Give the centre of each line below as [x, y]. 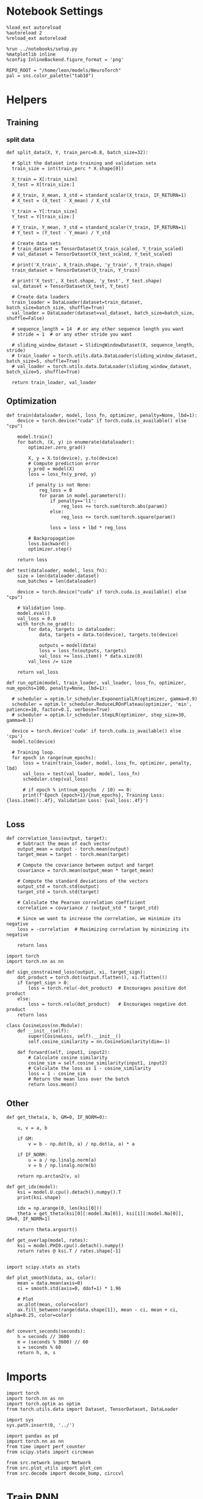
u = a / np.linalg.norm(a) [62, 1160]
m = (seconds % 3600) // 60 [53, 1342]
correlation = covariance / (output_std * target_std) [88, 908]
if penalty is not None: [60, 485]
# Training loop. [34, 752]
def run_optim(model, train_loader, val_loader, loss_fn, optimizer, [97, 683]
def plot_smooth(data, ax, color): [52, 1278]
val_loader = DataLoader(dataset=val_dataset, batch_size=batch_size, [103, 313]
